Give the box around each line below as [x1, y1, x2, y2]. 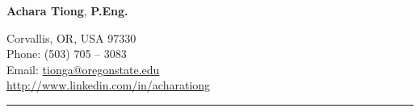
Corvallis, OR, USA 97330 [6, 29, 136, 46]
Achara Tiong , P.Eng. [6, 2, 128, 19]
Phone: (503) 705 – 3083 [6, 45, 127, 62]
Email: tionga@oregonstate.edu [6, 60, 160, 77]
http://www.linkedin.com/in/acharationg [6, 77, 211, 93]
